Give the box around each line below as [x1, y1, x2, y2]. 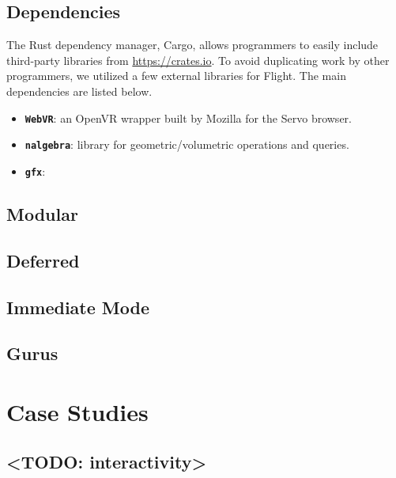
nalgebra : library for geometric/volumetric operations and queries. [25, 136, 349, 153]
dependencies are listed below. [6, 82, 153, 99]
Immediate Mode [6, 294, 149, 319]
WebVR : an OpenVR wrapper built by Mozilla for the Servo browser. [25, 109, 352, 126]
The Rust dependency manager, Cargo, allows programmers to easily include [6, 36, 379, 53]
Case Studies [6, 395, 149, 427]
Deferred [6, 248, 80, 272]
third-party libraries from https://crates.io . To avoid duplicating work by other [6, 51, 390, 68]
